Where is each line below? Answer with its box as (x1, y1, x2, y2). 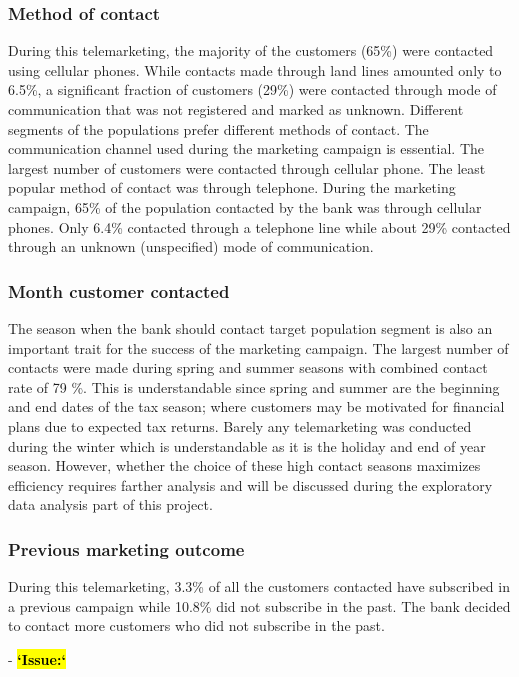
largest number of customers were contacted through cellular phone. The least (8, 157, 486, 178)
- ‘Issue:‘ (8, 648, 66, 669)
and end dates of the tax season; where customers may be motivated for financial (8, 396, 505, 417)
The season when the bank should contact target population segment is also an (8, 317, 493, 338)
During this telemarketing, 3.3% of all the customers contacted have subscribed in (8, 576, 510, 597)
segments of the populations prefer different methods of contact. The (8, 118, 429, 139)
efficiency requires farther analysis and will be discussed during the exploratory (8, 474, 493, 495)
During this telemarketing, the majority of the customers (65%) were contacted (8, 40, 494, 61)
